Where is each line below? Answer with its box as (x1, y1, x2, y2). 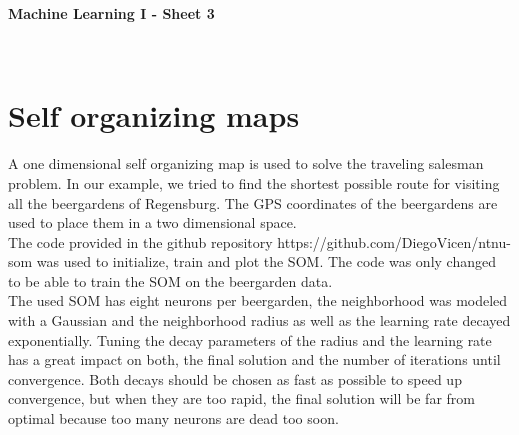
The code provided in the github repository (8, 231, 273, 252)
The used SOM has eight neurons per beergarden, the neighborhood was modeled (8, 290, 508, 311)
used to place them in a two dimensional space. (8, 212, 297, 233)
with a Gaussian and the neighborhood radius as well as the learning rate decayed (8, 310, 511, 331)
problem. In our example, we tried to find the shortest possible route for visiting (8, 172, 500, 193)
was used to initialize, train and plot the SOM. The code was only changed (36, 251, 496, 272)
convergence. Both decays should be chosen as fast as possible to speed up (8, 368, 462, 389)
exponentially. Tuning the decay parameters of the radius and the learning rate (8, 329, 492, 350)
